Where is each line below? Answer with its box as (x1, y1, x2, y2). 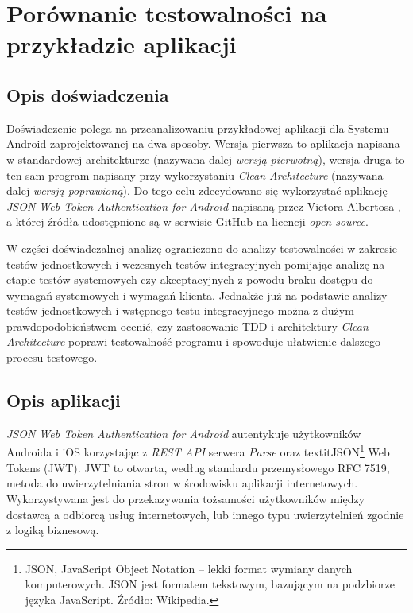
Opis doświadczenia (6, 82, 169, 107)
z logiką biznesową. (6, 522, 99, 538)
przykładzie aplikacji (6, 28, 237, 60)
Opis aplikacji (6, 388, 121, 413)
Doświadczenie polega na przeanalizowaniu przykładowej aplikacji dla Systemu (6, 119, 389, 136)
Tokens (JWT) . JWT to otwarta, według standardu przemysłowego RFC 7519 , (6, 459, 390, 475)
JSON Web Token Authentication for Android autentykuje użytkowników (6, 425, 361, 441)
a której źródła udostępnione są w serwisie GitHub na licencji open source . (6, 213, 369, 230)
